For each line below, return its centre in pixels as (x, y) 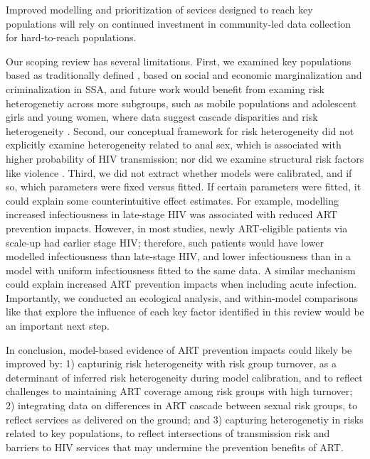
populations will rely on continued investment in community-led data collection (179, 23)
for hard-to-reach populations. (71, 37)
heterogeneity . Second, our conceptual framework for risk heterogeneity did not (180, 130)
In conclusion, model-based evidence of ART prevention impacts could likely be (179, 349)
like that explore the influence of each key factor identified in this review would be (185, 312)
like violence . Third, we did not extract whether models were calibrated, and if (179, 172)
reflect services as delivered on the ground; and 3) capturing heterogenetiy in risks (185, 419)
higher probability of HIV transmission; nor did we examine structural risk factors (185, 158)
